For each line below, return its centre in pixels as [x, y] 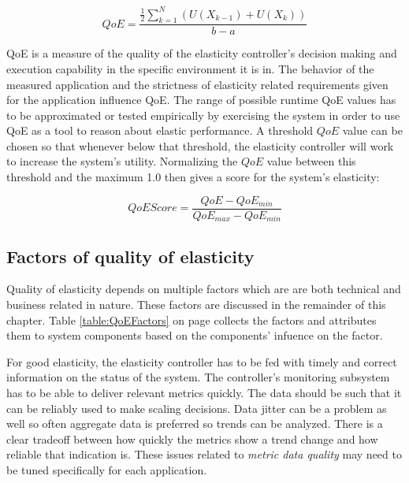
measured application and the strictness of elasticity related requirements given [197, 84]
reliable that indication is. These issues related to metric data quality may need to [204, 454]
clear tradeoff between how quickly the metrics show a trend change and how [192, 438]
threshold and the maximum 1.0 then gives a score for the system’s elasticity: [193, 177]
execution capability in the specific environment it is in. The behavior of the [190, 68]
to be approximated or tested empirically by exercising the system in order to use [203, 115]
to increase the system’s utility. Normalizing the [122, 161]
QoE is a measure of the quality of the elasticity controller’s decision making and [202, 53]
